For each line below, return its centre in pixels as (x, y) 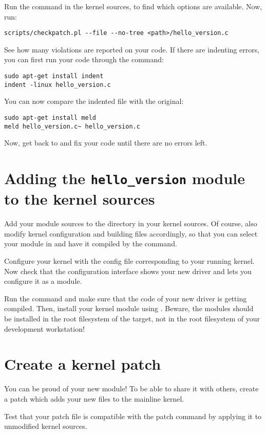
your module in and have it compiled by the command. (91, 243)
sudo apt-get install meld (50, 118)
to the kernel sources (80, 199)
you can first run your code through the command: (84, 59)
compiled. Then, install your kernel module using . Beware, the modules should (129, 308)
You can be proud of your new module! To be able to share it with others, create (131, 389)
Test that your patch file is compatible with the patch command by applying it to (133, 416)
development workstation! (44, 328)
